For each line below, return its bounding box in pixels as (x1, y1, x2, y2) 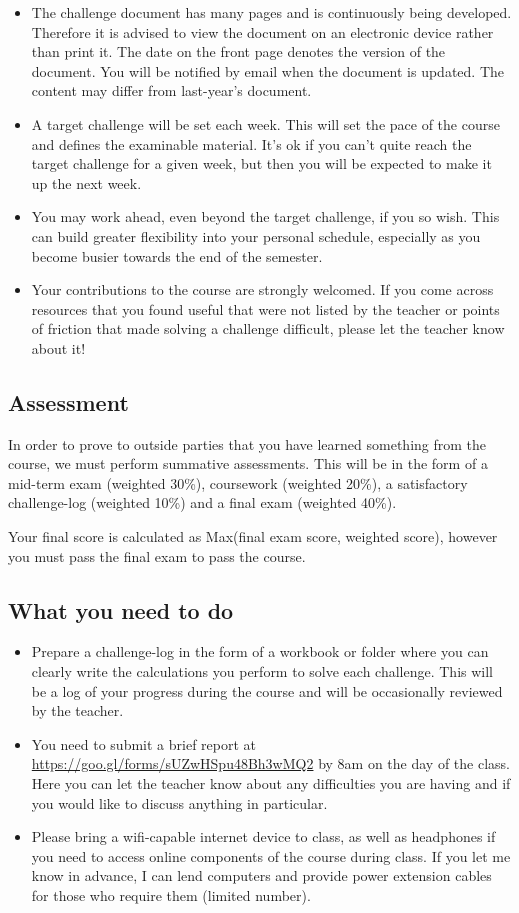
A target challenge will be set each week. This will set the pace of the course (31, 113, 500, 134)
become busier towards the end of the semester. (31, 245, 323, 266)
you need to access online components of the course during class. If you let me (31, 845, 511, 866)
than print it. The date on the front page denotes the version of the (31, 41, 446, 62)
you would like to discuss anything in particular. (31, 792, 328, 813)
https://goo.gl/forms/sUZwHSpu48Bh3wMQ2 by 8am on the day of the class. (31, 753, 510, 774)
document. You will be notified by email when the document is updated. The (31, 60, 505, 81)
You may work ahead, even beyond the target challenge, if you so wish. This (31, 206, 500, 227)
